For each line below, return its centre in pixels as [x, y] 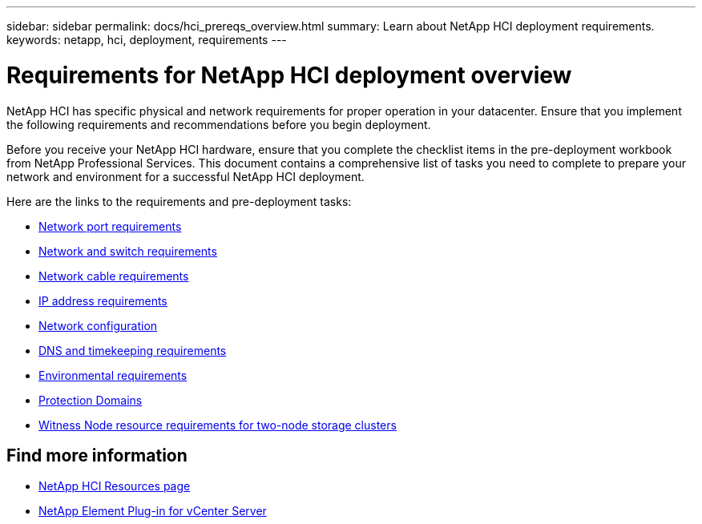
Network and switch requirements [128, 251]
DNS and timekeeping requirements [133, 350]
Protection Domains [91, 400]
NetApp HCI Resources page [115, 486]
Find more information [97, 455]
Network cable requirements [114, 276]
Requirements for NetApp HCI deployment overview [289, 75]
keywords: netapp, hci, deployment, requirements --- [147, 40]
